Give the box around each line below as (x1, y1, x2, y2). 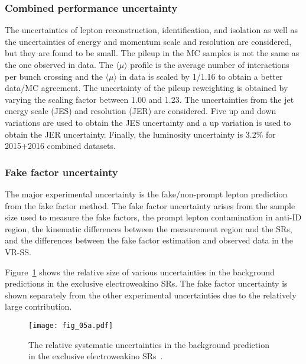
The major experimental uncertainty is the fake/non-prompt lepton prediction (5, 187, 288, 200)
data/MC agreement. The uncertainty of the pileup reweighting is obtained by (5, 82, 288, 94)
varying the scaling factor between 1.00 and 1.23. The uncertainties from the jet (5, 93, 294, 105)
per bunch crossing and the (5, 70, 103, 82)
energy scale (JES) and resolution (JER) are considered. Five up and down (5, 105, 276, 117)
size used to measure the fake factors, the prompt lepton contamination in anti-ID (5, 211, 302, 223)
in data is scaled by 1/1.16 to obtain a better (119, 70, 283, 82)
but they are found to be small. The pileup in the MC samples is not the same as (5, 47, 300, 59)
